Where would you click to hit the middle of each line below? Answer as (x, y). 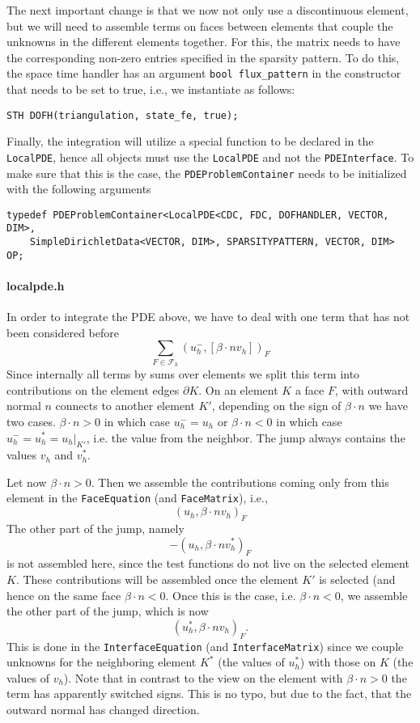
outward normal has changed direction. (103, 709)
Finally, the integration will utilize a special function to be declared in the (190, 141)
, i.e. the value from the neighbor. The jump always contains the (246, 437)
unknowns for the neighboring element (102, 662)
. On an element (238, 389)
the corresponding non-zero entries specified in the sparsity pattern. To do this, (203, 57)
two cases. (31, 421)
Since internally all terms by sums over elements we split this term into (183, 374)
